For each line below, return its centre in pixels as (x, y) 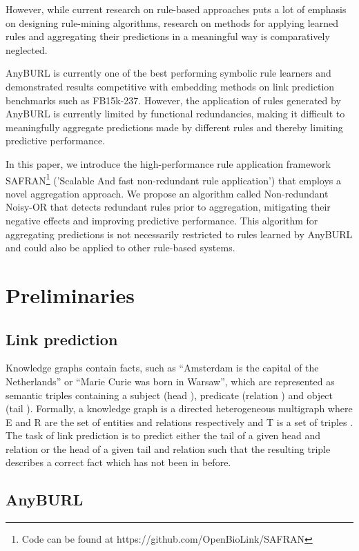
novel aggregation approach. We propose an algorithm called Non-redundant (167, 193)
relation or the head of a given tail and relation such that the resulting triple (168, 448)
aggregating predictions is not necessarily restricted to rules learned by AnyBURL (179, 234)
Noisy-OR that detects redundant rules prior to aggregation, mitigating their (168, 207)
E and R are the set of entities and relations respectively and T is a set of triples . (179, 422)
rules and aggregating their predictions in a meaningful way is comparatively (168, 36)
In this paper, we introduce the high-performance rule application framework (168, 163)
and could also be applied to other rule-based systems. (120, 248)
